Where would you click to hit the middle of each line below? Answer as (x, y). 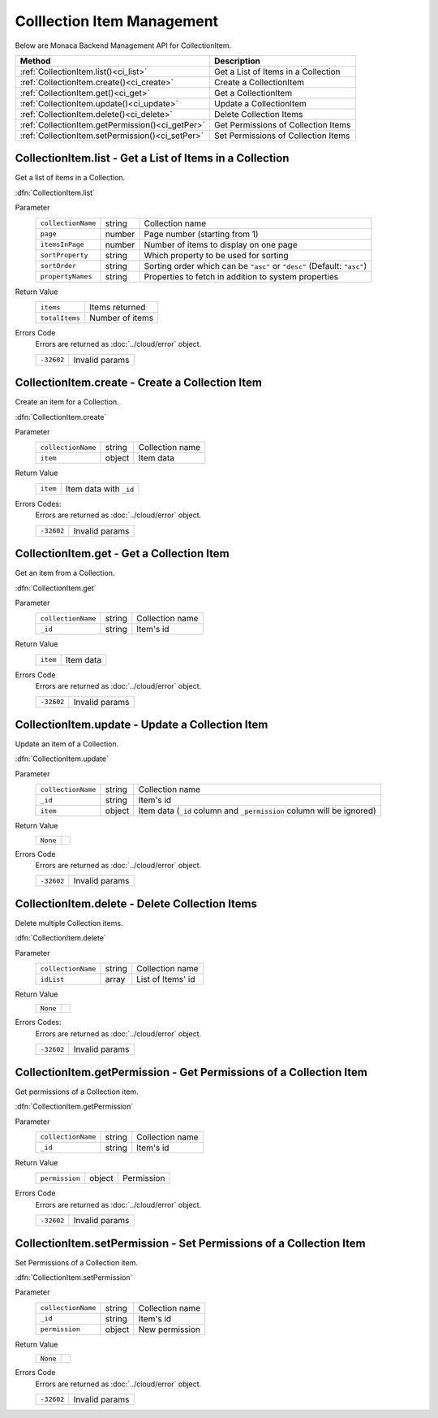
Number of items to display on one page (221, 244)
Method (35, 61)
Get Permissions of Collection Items (282, 124)
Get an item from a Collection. (65, 573)
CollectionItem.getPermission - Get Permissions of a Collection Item (191, 1072)
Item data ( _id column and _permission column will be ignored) (257, 811)
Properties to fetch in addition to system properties (241, 276)
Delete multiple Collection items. (69, 923)
